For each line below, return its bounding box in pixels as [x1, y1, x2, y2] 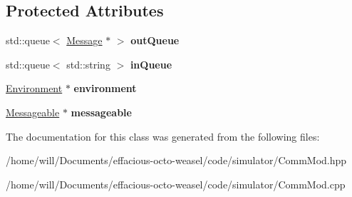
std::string [66, 56, 110, 71]
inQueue [130, 56, 172, 71]
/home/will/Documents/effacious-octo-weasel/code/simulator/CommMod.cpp [6, 176, 346, 191]
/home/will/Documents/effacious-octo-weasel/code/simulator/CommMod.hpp [6, 153, 347, 168]
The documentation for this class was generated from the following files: [6, 128, 320, 143]
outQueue [130, 33, 180, 48]
